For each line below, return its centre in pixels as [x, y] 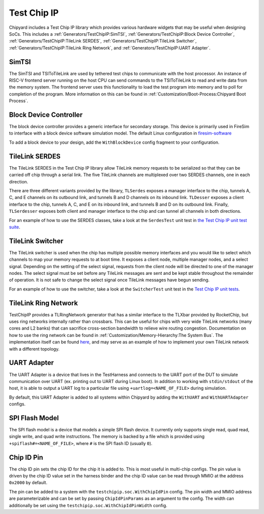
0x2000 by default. [28, 483]
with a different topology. [34, 349]
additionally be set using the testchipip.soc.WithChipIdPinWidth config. [88, 505]
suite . [15, 227]
